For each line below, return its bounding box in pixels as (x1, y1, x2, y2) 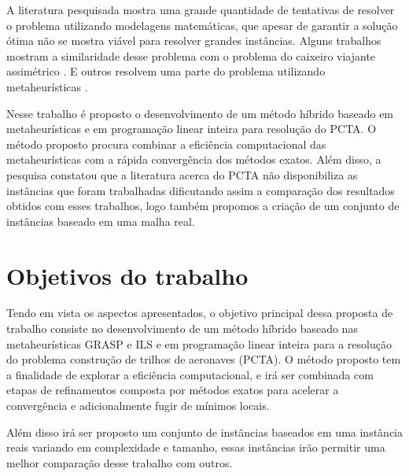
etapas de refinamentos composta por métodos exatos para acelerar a (6, 382, 339, 398)
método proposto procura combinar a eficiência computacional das (6, 135, 326, 152)
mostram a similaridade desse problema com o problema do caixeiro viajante (6, 47, 376, 64)
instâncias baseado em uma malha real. (6, 212, 195, 229)
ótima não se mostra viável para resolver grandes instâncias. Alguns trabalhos (6, 32, 381, 49)
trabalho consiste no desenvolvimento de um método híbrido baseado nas (6, 320, 358, 337)
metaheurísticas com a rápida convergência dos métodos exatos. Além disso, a (6, 151, 381, 168)
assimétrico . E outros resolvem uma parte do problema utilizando (6, 63, 326, 79)
